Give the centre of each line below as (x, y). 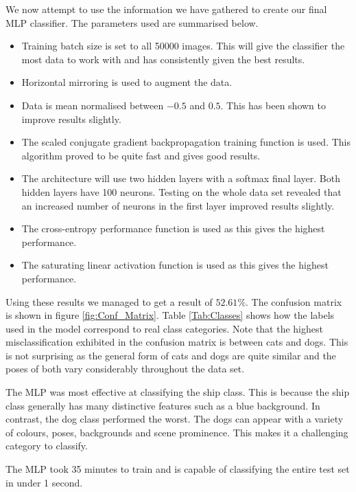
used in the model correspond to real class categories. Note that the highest (164, 328)
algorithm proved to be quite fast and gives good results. (141, 155)
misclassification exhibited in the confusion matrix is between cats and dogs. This (177, 342)
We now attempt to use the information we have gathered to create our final (166, 9)
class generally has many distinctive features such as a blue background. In (163, 405)
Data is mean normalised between (93, 105)
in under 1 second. (44, 482)
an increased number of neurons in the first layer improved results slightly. (178, 205)
